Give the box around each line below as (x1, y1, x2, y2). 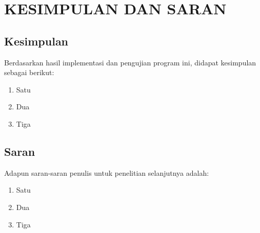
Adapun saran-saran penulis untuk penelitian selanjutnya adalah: (4, 167, 209, 178)
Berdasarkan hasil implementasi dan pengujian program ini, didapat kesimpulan (4, 57, 256, 67)
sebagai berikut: (4, 67, 54, 78)
